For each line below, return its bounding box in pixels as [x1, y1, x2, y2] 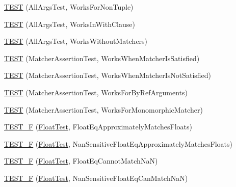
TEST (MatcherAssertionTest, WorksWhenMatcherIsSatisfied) [4, 52, 200, 63]
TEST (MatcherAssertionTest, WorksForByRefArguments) [4, 87, 188, 97]
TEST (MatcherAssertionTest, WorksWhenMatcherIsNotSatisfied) [4, 70, 212, 81]
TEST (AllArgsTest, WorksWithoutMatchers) [4, 36, 148, 46]
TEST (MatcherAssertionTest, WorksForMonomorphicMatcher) [4, 104, 203, 115]
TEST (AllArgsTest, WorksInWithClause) [4, 18, 135, 29]
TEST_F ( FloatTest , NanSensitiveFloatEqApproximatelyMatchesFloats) [4, 138, 233, 149]
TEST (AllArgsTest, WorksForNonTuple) [4, 2, 134, 12]
